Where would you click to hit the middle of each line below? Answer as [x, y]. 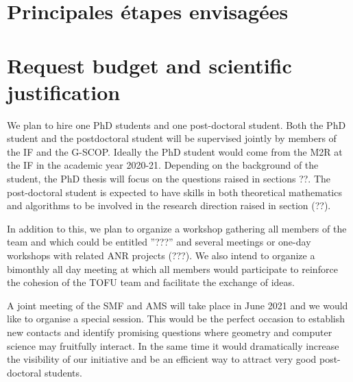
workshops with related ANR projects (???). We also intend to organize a [161, 255]
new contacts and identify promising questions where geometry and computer [170, 332]
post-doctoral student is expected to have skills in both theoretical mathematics [174, 192]
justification [64, 92]
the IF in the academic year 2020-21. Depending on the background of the [163, 165]
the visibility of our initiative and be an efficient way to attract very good [162, 359]
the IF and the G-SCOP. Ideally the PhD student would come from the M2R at [175, 151]
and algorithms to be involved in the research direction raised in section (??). [169, 205]
